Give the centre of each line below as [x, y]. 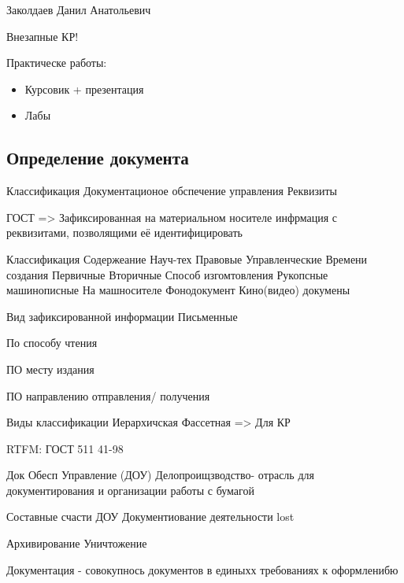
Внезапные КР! [43, 36]
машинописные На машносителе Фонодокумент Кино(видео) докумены [178, 290]
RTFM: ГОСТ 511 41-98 [65, 448]
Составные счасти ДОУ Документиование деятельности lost [150, 517]
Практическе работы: [57, 63]
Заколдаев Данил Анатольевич [79, 9]
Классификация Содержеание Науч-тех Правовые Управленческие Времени [187, 258]
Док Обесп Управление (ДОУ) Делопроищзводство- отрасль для [160, 475]
